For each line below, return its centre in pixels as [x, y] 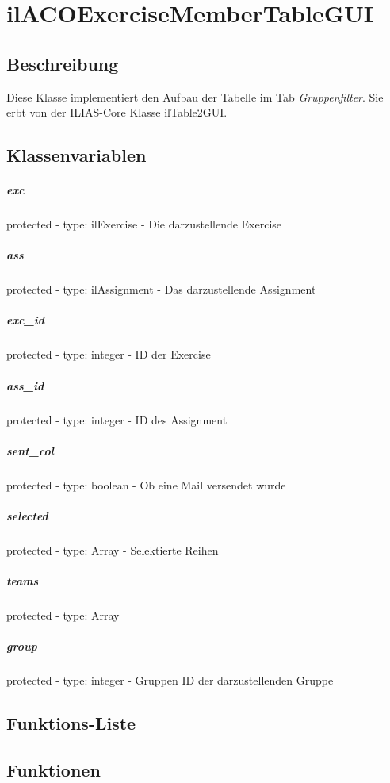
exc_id [26, 320]
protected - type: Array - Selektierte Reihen [113, 549]
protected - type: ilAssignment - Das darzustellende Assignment [161, 289]
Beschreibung [63, 63]
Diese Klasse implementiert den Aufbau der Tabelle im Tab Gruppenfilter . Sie [195, 96]
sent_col [30, 450]
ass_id [25, 385]
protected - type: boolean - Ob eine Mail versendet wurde [146, 484]
